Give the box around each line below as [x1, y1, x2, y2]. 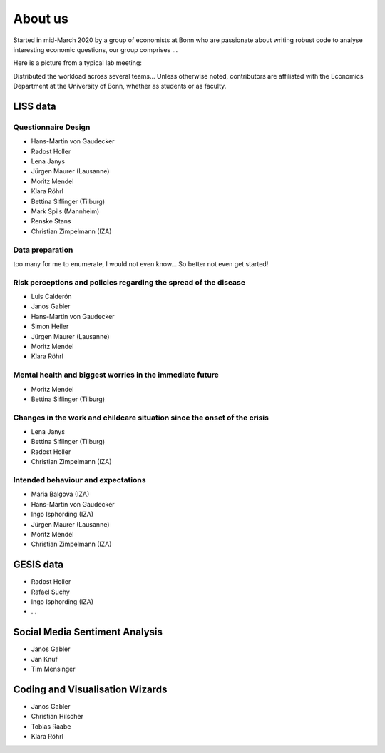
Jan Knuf [31, 655, 58, 663]
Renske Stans [31, 217, 71, 226]
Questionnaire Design [13, 122, 91, 132]
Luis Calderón [31, 293, 72, 301]
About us [13, 11, 69, 26]
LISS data [13, 100, 56, 112]
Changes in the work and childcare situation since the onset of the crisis [13, 413, 269, 423]
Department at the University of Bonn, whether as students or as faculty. [13, 82, 227, 91]
